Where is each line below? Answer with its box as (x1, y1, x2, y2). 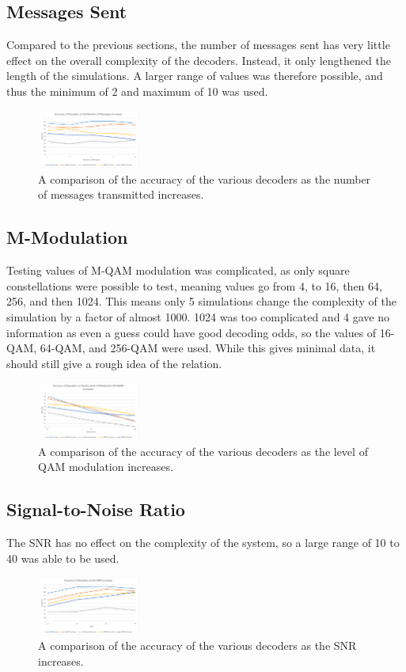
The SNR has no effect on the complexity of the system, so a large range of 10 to (6, 534, 400, 551)
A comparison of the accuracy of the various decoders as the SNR (38, 637, 357, 654)
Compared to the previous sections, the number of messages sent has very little (6, 36, 390, 53)
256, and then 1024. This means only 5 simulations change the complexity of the (6, 293, 397, 309)
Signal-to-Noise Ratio (6, 497, 185, 522)
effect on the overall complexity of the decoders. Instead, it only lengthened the (6, 51, 391, 68)
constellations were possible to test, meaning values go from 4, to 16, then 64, (6, 277, 382, 294)
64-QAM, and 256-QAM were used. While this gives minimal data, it (40, 340, 376, 356)
